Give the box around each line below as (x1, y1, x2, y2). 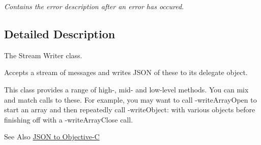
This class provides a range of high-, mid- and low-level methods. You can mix (4, 84, 249, 94)
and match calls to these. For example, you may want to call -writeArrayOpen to (4, 94, 257, 105)
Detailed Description (4, 26, 115, 41)
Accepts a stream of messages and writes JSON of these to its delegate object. (4, 67, 248, 78)
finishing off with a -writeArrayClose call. (4, 114, 133, 125)
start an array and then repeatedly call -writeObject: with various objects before (4, 104, 255, 115)
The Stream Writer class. (4, 50, 82, 60)
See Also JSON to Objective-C (4, 131, 100, 142)
